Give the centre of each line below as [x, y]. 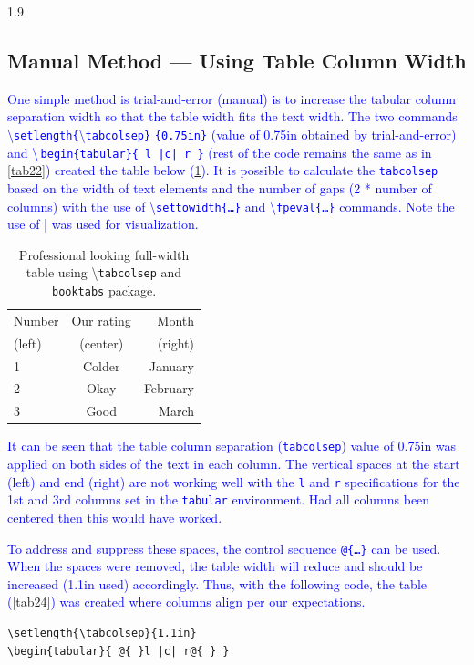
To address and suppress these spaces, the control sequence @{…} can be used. [224, 548]
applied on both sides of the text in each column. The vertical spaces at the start [234, 464]
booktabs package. [104, 291]
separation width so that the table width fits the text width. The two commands [232, 116]
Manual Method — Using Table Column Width [237, 60]
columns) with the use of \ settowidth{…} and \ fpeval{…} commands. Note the [231, 206]
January [172, 365]
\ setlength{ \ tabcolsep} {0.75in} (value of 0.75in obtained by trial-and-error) [232, 134]
